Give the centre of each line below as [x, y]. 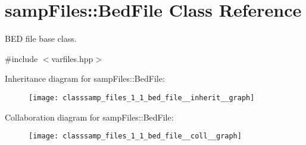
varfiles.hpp [72, 58]
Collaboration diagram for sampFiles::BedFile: [89, 117]
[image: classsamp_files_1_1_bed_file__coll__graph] [135, 136]
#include [21, 58]
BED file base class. [41, 38]
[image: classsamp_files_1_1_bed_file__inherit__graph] [142, 98]
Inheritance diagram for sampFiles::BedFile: [85, 78]
